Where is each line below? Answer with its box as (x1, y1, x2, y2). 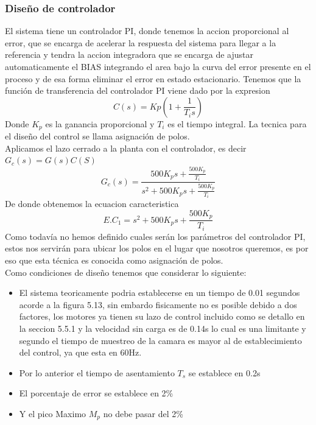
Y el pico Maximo (19, 407, 86, 420)
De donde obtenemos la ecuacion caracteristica (5, 197, 179, 210)
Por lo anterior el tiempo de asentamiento (19, 366, 175, 379)
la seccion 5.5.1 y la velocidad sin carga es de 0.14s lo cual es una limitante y (19, 321, 306, 334)
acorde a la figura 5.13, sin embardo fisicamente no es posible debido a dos (19, 298, 297, 311)
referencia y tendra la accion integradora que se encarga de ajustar (5, 48, 253, 61)
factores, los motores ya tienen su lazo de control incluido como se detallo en (19, 310, 305, 323)
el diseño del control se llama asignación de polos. (5, 130, 190, 142)
